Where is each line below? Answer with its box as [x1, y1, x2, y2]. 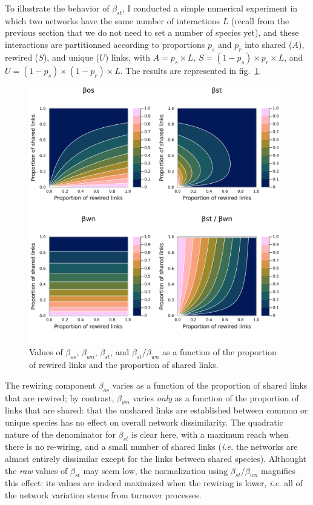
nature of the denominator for [5, 427, 116, 440]
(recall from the [231, 14, 289, 27]
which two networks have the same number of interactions [5, 14, 220, 27]
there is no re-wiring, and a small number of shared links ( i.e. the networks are [5, 440, 298, 453]
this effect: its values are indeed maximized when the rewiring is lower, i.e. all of [5, 477, 303, 489]
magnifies [260, 464, 295, 477]
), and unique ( [43, 50, 100, 63]
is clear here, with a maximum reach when [131, 427, 289, 440]
